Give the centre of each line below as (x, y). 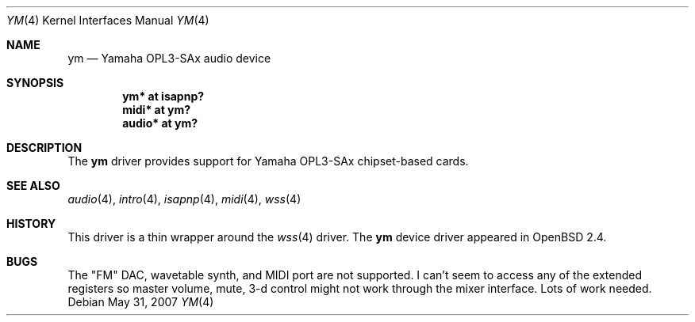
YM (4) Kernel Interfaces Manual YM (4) (108, 20)
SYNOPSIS (35, 83)
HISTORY (31, 224)
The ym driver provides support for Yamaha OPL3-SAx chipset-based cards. (268, 161)
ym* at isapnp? (163, 96)
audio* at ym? (160, 123)
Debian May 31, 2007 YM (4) (141, 302)
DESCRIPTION (44, 148)
